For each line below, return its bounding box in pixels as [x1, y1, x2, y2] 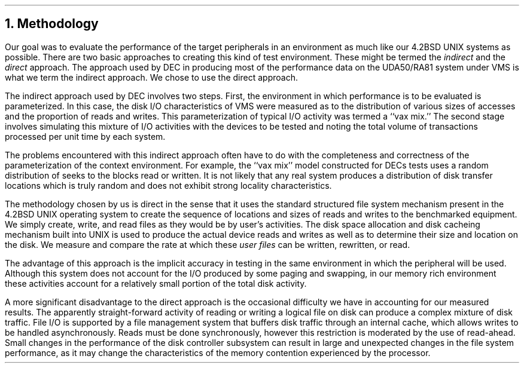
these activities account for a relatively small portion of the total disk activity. [5, 278, 307, 289]
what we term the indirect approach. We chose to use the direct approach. [5, 72, 298, 82]
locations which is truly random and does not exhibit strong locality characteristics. [5, 180, 332, 191]
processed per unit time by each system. [5, 131, 166, 142]
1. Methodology [5, 16, 99, 32]
